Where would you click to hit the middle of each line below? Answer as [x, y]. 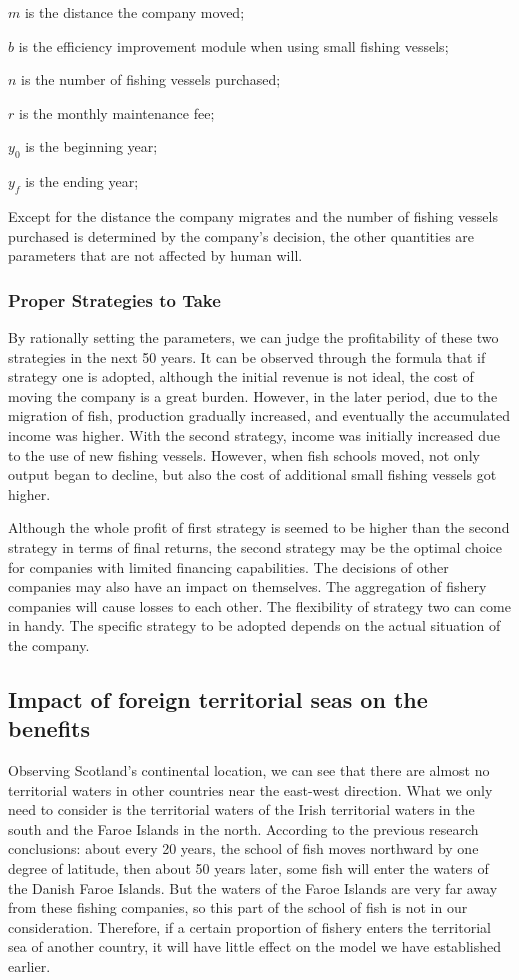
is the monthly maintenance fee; [116, 112]
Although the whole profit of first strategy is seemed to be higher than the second [259, 527]
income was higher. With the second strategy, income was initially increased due [254, 434]
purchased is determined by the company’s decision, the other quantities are [241, 235]
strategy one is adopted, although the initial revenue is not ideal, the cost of [241, 376]
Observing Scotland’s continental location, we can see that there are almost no [249, 770]
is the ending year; [82, 181]
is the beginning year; [91, 146]
